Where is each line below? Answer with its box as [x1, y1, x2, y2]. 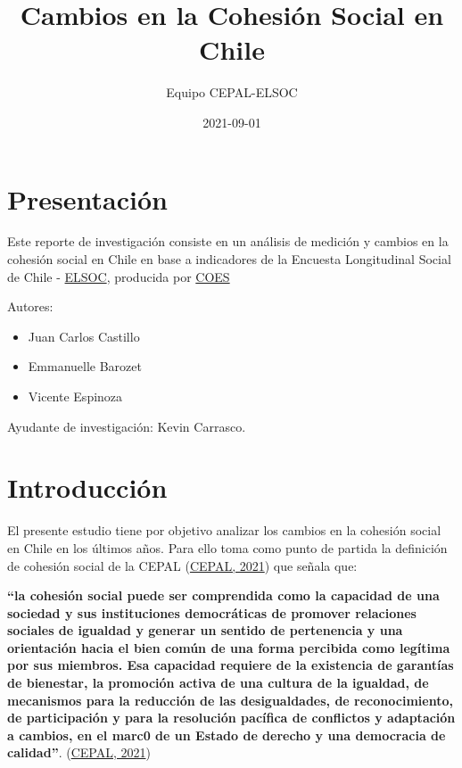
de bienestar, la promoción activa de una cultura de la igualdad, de [7, 673, 429, 692]
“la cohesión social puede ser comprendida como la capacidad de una [7, 586, 440, 605]
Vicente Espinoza [28, 387, 123, 405]
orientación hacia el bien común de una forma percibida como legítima [7, 638, 450, 657]
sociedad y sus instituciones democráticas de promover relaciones [7, 603, 417, 622]
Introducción [7, 469, 168, 506]
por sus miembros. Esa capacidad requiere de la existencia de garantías [7, 656, 454, 674]
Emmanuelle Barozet [28, 357, 142, 376]
